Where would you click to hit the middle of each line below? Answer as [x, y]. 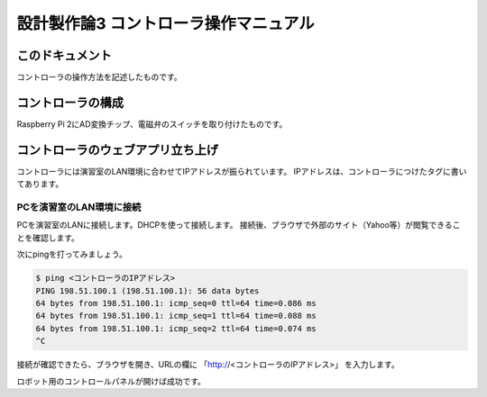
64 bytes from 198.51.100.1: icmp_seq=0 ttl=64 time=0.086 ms [176, 303]
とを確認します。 [48, 238]
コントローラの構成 [70, 102]
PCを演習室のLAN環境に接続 [79, 207]
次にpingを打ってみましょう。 [72, 254]
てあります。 [40, 184]
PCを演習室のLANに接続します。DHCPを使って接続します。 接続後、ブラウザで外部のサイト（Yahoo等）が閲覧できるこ [239, 225]
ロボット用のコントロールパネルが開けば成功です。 [111, 381]
